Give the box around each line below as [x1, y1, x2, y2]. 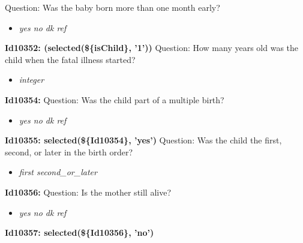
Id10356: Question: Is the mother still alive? [5, 185, 172, 198]
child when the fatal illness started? [5, 53, 136, 65]
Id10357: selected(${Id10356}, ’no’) [5, 226, 154, 239]
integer [19, 73, 44, 86]
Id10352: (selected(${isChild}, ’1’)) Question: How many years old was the [5, 41, 299, 54]
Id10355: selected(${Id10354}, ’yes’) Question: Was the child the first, [5, 134, 282, 146]
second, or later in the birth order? [5, 145, 133, 158]
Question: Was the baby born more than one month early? [5, 1, 220, 13]
